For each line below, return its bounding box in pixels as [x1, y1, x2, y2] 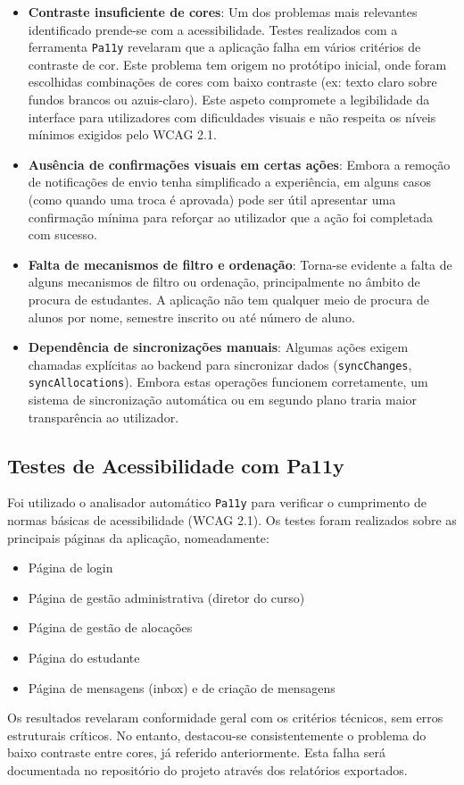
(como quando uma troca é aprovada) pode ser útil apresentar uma [28, 190, 396, 208]
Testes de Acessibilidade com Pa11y [7, 451, 344, 479]
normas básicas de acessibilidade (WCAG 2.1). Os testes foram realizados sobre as [7, 511, 457, 530]
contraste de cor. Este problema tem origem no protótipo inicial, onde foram [28, 54, 447, 73]
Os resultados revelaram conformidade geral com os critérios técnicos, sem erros [7, 708, 443, 727]
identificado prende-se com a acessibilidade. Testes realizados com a [28, 20, 398, 38]
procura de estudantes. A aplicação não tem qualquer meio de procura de [28, 289, 429, 308]
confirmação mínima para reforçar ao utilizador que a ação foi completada [28, 207, 434, 226]
